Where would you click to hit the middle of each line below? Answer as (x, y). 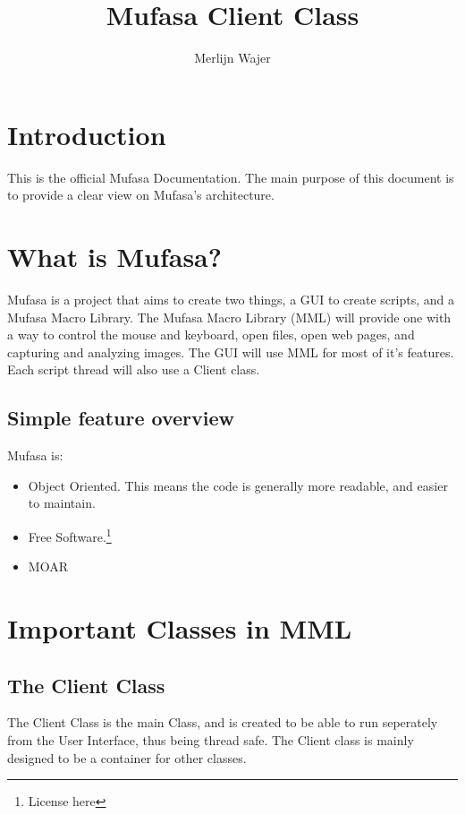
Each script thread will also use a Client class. (134, 369)
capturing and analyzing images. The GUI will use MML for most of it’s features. (231, 352)
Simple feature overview (121, 418)
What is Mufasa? (114, 257)
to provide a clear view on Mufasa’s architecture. (141, 195)
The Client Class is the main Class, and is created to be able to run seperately (223, 722)
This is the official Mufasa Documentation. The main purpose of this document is (231, 177)
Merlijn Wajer (232, 58)
